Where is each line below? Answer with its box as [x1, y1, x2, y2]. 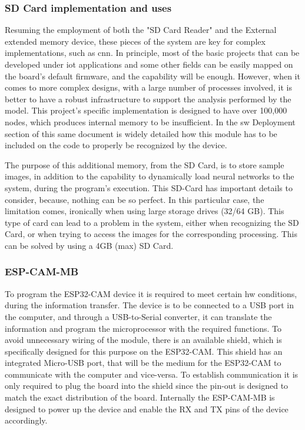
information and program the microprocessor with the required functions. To [5, 322, 281, 334]
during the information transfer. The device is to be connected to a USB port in [5, 299, 294, 311]
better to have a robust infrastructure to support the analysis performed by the [5, 92, 291, 105]
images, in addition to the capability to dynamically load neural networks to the [5, 170, 294, 182]
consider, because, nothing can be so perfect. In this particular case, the [5, 193, 264, 205]
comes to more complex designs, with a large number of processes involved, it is [5, 81, 292, 94]
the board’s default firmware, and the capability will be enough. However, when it [5, 69, 300, 82]
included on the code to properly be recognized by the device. [5, 139, 227, 151]
